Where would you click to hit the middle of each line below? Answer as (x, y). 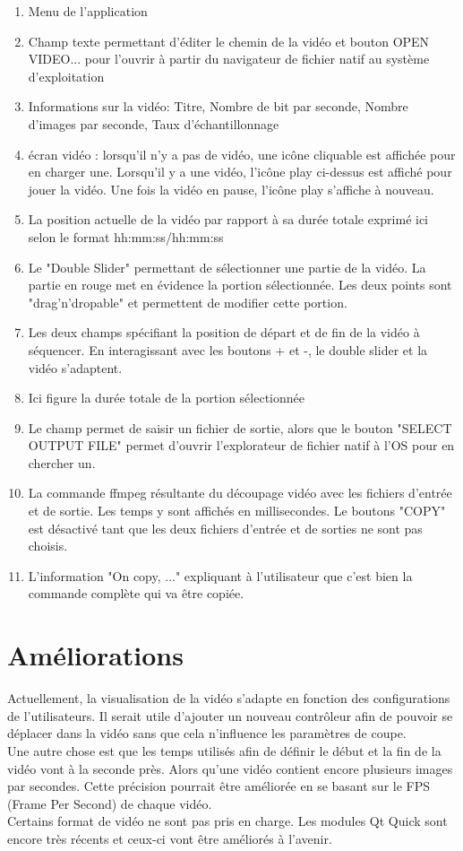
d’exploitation (66, 76)
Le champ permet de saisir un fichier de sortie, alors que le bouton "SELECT (240, 427)
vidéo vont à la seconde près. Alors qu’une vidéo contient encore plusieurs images (230, 768)
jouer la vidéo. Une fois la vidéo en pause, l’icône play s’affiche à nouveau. (231, 189)
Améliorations (95, 655)
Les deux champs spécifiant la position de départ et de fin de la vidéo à (224, 332)
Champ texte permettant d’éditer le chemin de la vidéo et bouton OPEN (229, 41)
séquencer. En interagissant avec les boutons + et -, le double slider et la (228, 349)
